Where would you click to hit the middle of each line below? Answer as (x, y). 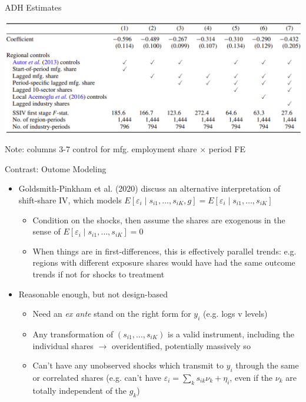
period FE (227, 149)
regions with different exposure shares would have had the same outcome (164, 262)
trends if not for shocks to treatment (99, 274)
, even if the (251, 377)
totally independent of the (80, 390)
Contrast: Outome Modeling (56, 168)
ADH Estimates (33, 7)
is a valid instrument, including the (231, 334)
